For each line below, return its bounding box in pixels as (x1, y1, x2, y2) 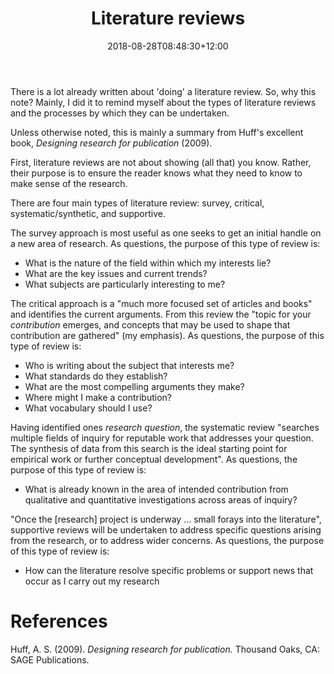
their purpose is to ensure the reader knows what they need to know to (10, 167, 303, 179)
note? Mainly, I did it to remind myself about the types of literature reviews (10, 96, 317, 108)
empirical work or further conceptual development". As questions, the (10, 453, 298, 465)
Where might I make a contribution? (24, 391, 172, 403)
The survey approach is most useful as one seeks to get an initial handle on (10, 227, 322, 239)
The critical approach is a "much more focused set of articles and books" (10, 297, 313, 309)
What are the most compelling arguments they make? (24, 380, 245, 392)
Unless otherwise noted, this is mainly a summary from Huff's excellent (10, 126, 304, 138)
